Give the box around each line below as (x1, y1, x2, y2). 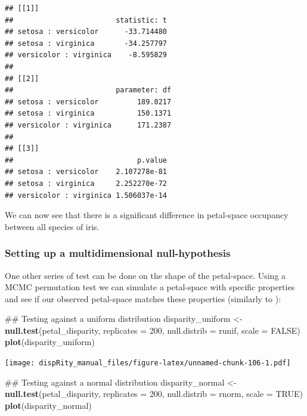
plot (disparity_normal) (5, 399, 92, 411)
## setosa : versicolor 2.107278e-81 (5, 167, 168, 176)
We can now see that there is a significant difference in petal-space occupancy (5, 209, 289, 221)
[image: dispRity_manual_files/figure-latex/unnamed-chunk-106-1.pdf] (5, 359, 291, 368)
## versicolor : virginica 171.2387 (5, 120, 172, 129)
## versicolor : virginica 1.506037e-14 (5, 191, 168, 200)
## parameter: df (5, 86, 172, 95)
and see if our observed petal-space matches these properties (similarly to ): (5, 292, 281, 305)
